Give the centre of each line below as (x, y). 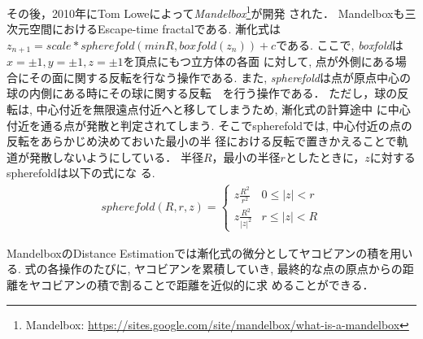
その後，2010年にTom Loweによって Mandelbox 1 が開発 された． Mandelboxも (206, 12)
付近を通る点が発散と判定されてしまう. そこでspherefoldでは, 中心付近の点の (209, 125)
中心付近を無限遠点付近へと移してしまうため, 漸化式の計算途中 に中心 (223, 109)
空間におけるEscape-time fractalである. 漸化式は (155, 29)
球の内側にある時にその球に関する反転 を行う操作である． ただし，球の (202, 93)
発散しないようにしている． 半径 (116, 156)
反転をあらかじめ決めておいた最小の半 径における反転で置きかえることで (202, 141)
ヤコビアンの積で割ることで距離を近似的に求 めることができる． (201, 285)
